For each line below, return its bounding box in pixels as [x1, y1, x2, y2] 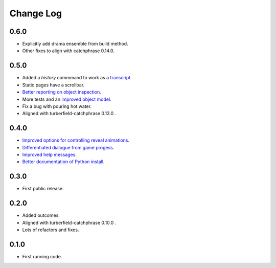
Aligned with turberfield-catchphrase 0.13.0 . [22, 110, 117, 117]
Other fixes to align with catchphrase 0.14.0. [22, 48, 115, 54]
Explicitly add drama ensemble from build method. [22, 41, 128, 47]
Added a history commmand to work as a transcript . [22, 75, 132, 81]
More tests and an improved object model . [22, 96, 112, 102]
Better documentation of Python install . [22, 159, 105, 165]
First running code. [22, 253, 62, 259]
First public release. [22, 186, 64, 192]
